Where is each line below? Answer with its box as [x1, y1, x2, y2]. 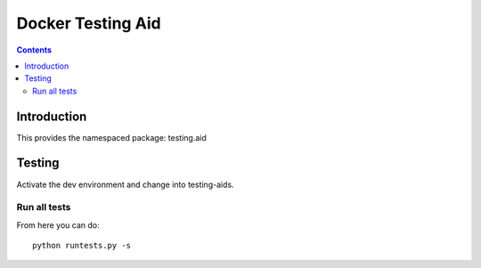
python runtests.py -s [32, 240, 132, 251]
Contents [16, 45, 53, 55]
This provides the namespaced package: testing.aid [16, 132, 207, 142]
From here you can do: [16, 219, 100, 231]
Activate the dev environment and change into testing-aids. [16, 179, 235, 190]
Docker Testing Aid [16, 13, 161, 33]
